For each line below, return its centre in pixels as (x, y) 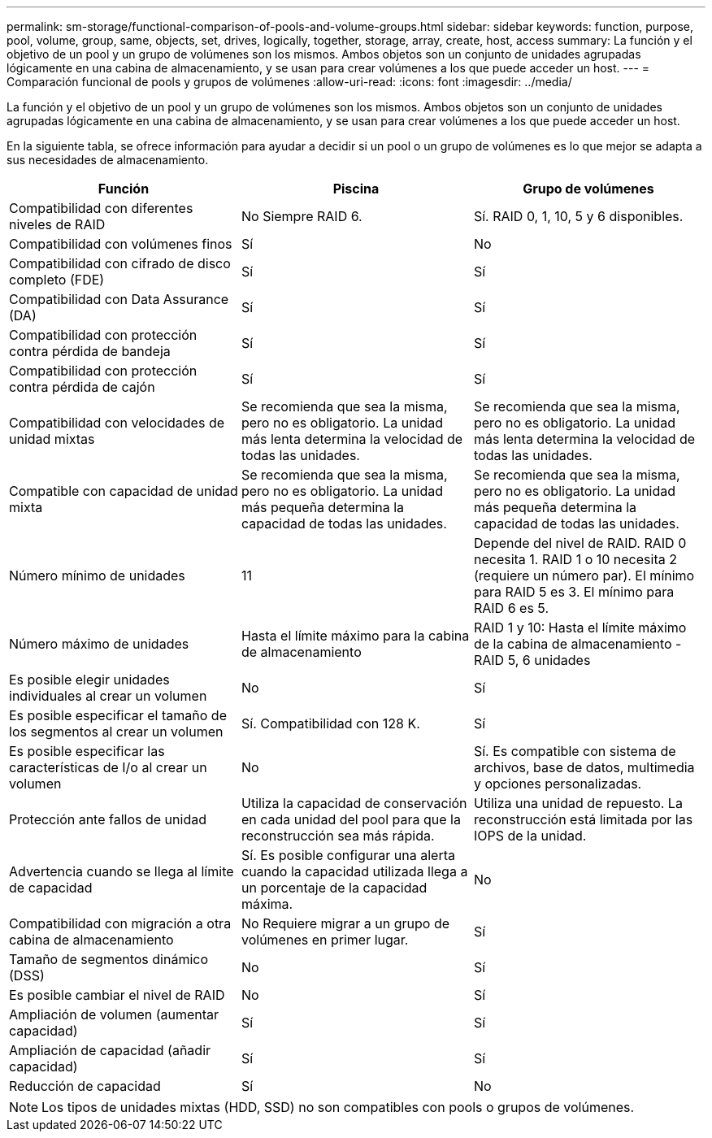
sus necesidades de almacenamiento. (108, 160)
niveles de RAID (57, 224)
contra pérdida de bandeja (90, 351)
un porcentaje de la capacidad (334, 888)
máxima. (267, 904)
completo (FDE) (57, 280)
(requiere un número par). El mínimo (584, 576)
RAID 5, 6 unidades (532, 660)
